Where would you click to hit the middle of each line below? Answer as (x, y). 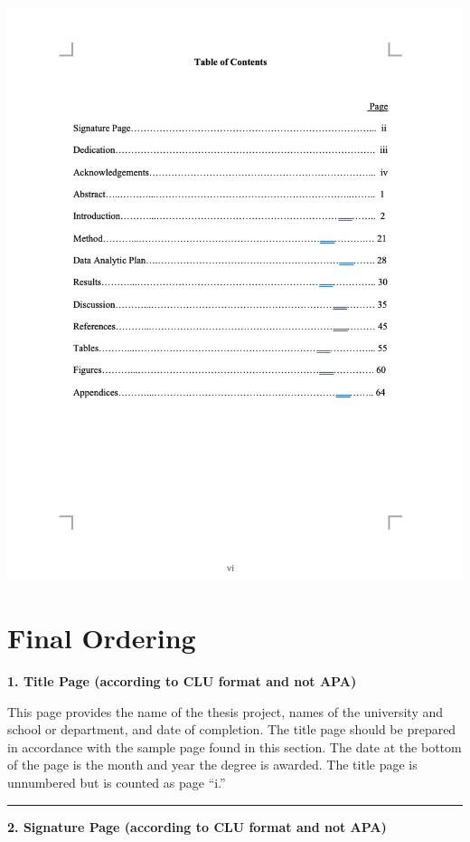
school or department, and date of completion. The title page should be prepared (232, 729)
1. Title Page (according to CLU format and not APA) (182, 680)
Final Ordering (102, 638)
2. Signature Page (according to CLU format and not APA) (197, 826)
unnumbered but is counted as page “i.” (117, 782)
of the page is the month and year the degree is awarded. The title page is (212, 765)
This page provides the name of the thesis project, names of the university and (226, 711)
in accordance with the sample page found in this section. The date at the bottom (235, 746)
